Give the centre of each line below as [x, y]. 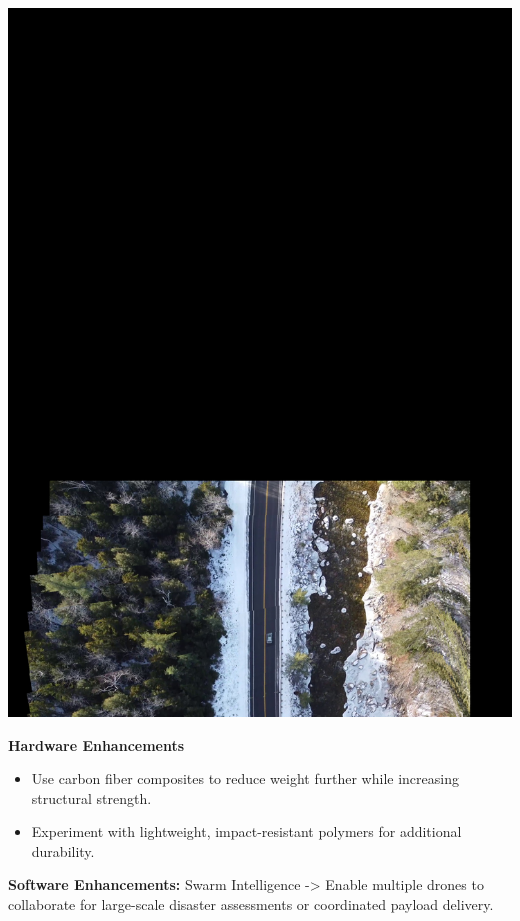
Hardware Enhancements [96, 744]
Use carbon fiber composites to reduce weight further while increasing [245, 778]
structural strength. [91, 797]
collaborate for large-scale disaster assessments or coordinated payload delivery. [251, 904]
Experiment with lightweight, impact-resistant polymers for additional [246, 831]
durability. [63, 850]
